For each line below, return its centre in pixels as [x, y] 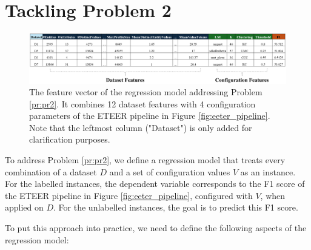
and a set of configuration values [170, 171]
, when [273, 195]
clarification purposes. [70, 139]
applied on [24, 207]
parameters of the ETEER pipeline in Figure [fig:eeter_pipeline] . [150, 116]
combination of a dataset [51, 171]
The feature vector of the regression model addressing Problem [146, 92]
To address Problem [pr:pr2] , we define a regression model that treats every [145, 160]
